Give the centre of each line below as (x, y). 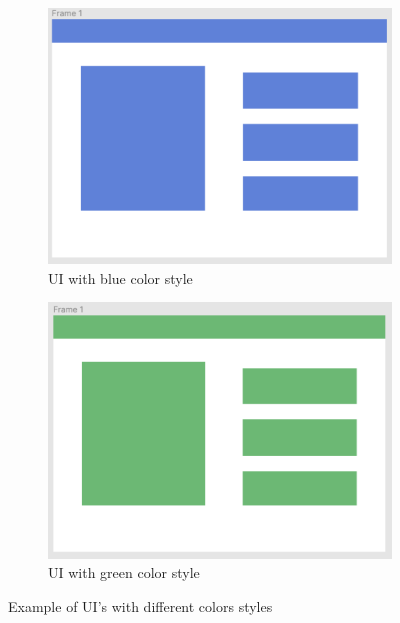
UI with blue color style (120, 277)
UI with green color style (124, 572)
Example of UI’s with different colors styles (140, 606)
